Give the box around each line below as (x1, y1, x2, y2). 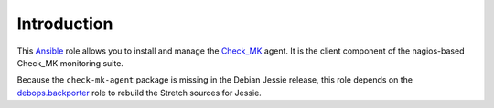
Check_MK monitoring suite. (16, 57, 123, 68)
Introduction (16, 14, 113, 34)
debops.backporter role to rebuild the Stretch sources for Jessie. (16, 87, 263, 98)
